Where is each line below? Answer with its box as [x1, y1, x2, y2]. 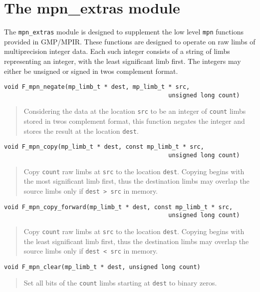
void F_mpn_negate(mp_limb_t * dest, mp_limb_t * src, [4, 83, 190, 91]
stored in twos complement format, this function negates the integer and [23, 116, 245, 126]
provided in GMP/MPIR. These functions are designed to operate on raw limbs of [4, 36, 256, 46]
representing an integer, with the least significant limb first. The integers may [4, 55, 241, 66]
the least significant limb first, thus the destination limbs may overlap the [23, 236, 249, 246]
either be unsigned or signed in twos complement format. [4, 65, 178, 76]
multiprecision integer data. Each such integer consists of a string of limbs [4, 46, 230, 56]
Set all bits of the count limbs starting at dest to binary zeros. [23, 278, 217, 288]
